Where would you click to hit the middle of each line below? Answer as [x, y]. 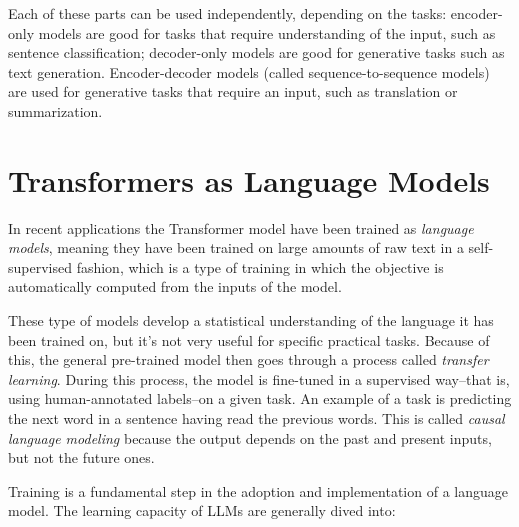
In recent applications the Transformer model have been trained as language [241, 227]
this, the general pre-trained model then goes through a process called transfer [248, 359]
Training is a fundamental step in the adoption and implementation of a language [258, 490]
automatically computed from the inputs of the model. [175, 286]
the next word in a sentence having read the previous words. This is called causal [256, 418]
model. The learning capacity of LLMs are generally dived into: [202, 510]
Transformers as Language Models [249, 179]
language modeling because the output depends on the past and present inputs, [250, 437]
